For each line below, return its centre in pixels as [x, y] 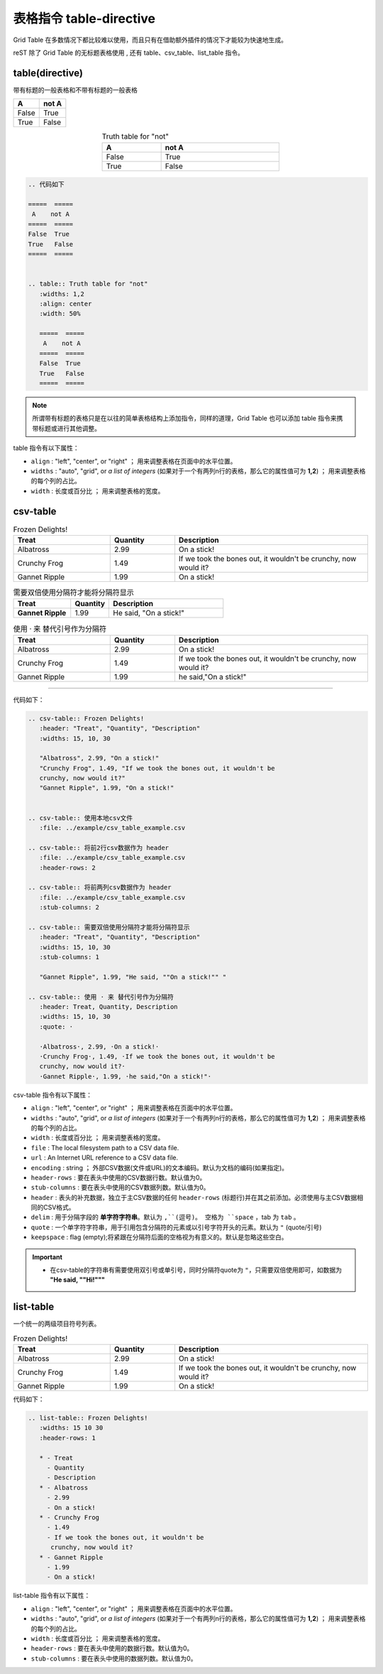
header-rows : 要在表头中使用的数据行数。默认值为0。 [112, 1648]
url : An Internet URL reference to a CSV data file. [105, 1157]
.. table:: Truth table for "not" [88, 284]
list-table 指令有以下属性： [52, 1596]
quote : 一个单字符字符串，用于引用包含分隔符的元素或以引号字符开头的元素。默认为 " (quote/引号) [176, 1227]
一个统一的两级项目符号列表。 [57, 1324]
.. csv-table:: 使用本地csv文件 [81, 818]
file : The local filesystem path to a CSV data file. [105, 1147]
